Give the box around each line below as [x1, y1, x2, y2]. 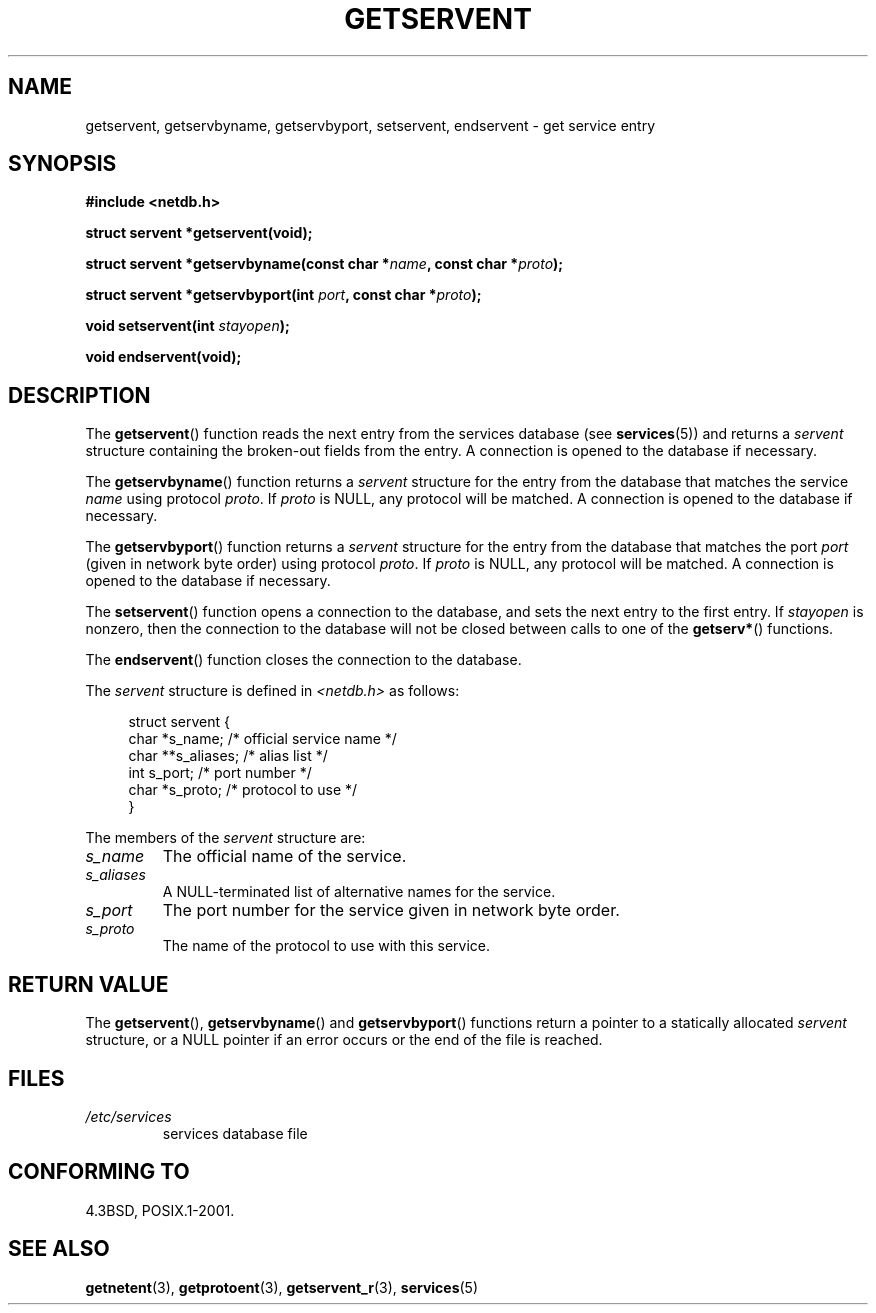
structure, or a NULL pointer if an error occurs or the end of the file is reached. [85, 1031, 603, 1049]
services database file [162, 1124, 308, 1142]
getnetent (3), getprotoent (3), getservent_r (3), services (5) [85, 1278, 479, 1296]
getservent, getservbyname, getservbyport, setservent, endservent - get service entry [85, 116, 656, 134]
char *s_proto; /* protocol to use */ [128, 781, 358, 799]
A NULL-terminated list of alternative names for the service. [162, 883, 556, 901]
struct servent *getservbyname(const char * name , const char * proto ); [85, 255, 564, 273]
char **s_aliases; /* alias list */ [128, 747, 328, 765]
